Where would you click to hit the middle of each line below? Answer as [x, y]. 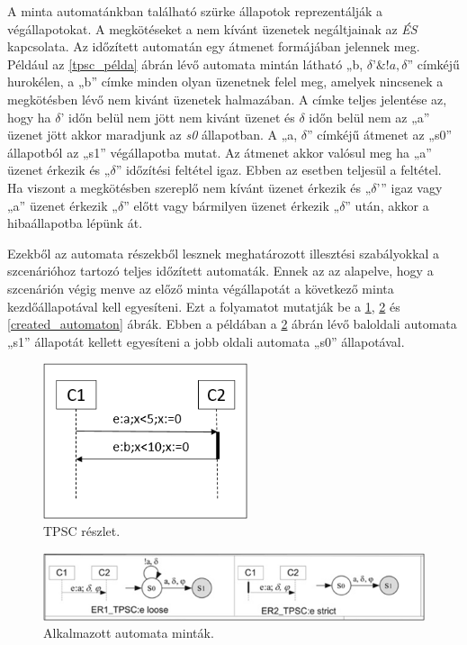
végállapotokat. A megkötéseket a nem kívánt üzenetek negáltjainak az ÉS [212, 28]
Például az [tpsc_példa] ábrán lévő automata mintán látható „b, [185, 64]
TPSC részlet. [82, 531]
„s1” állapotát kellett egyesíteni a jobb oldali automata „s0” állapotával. [206, 341]
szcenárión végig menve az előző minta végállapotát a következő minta [201, 288]
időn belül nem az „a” [369, 117]
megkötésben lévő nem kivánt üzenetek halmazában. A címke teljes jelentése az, [227, 99]
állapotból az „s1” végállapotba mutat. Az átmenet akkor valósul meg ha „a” [220, 152]
